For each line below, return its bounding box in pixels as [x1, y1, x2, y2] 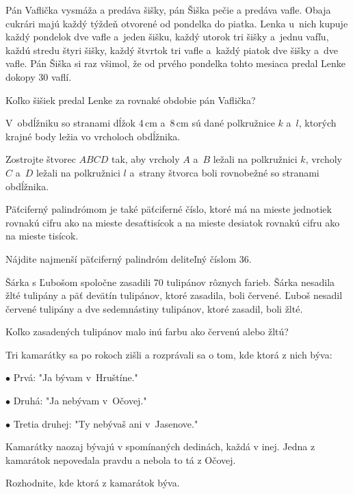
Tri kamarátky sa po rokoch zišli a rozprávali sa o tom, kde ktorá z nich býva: [5, 347, 332, 361]
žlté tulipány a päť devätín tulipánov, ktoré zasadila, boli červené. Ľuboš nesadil [5, 288, 343, 302]
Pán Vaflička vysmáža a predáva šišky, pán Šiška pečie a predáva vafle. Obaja [5, 3, 331, 16]
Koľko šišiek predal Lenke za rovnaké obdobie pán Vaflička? [5, 92, 256, 107]
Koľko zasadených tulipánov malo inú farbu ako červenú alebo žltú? [5, 324, 289, 339]
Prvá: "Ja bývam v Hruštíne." [13, 370, 138, 385]
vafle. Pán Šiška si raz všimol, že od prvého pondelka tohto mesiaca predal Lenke [5, 56, 346, 70]
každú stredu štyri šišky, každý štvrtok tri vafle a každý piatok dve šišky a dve [5, 42, 339, 57]
